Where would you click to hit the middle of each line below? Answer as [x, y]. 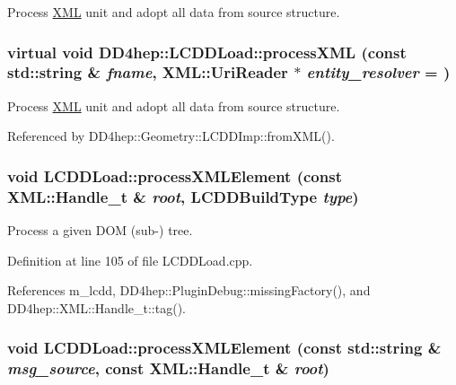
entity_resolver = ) [378, 72]
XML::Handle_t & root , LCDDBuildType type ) [183, 196]
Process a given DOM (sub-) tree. [100, 230]
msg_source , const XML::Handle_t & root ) [168, 368]
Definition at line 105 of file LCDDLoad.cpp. [130, 260]
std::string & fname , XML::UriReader [148, 72]
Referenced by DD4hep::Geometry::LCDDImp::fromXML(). [171, 136]
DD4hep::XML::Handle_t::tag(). [96, 307]
